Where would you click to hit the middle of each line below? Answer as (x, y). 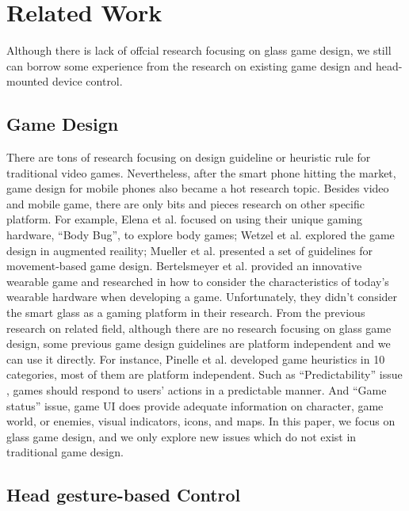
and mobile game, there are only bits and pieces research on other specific (185, 203)
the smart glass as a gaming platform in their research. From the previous (186, 313)
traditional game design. (65, 452)
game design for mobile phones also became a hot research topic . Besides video (198, 188)
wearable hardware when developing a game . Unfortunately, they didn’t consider (202, 297)
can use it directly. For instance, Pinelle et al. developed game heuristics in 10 (196, 358)
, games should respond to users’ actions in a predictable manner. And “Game (197, 390)
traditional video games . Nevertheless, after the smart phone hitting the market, (201, 172)
